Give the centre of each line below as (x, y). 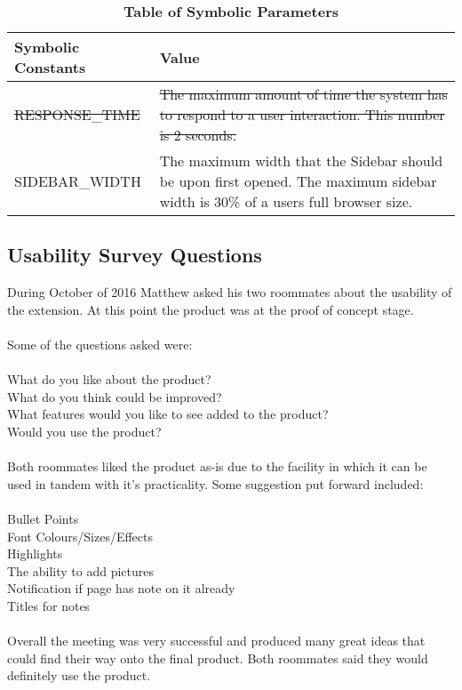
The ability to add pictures (81, 570)
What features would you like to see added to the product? (168, 414)
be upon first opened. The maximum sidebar (298, 181)
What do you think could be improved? (115, 396)
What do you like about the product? (109, 379)
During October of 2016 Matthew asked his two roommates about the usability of (230, 292)
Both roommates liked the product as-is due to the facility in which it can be (217, 466)
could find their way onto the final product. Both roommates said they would (218, 658)
